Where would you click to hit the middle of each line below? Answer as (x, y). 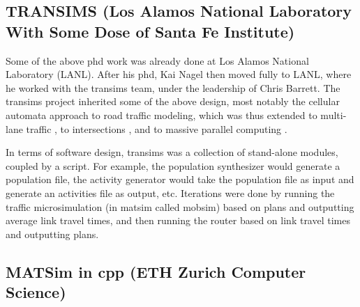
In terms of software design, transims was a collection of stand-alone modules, (172, 152)
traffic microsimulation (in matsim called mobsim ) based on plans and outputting (180, 206)
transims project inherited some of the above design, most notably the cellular (173, 101)
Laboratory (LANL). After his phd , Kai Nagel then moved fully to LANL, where (179, 74)
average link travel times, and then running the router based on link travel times (178, 220)
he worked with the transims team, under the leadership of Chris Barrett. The (173, 87)
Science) (36, 292)
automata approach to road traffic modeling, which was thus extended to (162, 115)
